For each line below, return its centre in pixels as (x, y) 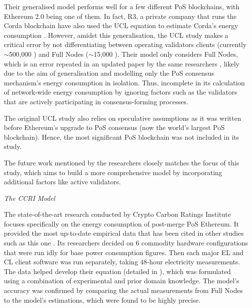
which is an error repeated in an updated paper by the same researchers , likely (122, 63)
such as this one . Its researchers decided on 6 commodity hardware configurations (126, 243)
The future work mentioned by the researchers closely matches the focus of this (122, 162)
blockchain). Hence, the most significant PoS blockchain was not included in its (122, 137)
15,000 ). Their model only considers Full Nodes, (166, 54)
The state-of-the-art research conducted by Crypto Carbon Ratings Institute (118, 214)
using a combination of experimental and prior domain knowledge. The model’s (122, 281)
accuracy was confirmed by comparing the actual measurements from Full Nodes (123, 290)
